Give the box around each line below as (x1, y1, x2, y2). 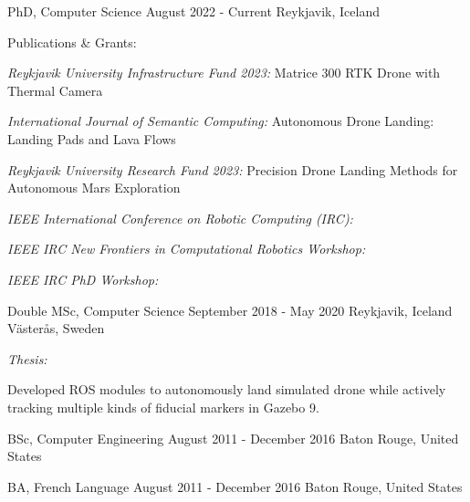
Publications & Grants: (7, 32, 137, 51)
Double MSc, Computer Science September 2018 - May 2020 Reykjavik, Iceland (7, 300, 453, 319)
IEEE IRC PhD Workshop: (7, 269, 159, 288)
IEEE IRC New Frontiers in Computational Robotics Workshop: (7, 239, 366, 258)
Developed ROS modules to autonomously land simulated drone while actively (7, 380, 446, 399)
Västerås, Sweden (7, 319, 105, 338)
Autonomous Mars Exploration (7, 178, 181, 197)
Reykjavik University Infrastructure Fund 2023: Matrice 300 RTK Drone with (7, 63, 441, 82)
